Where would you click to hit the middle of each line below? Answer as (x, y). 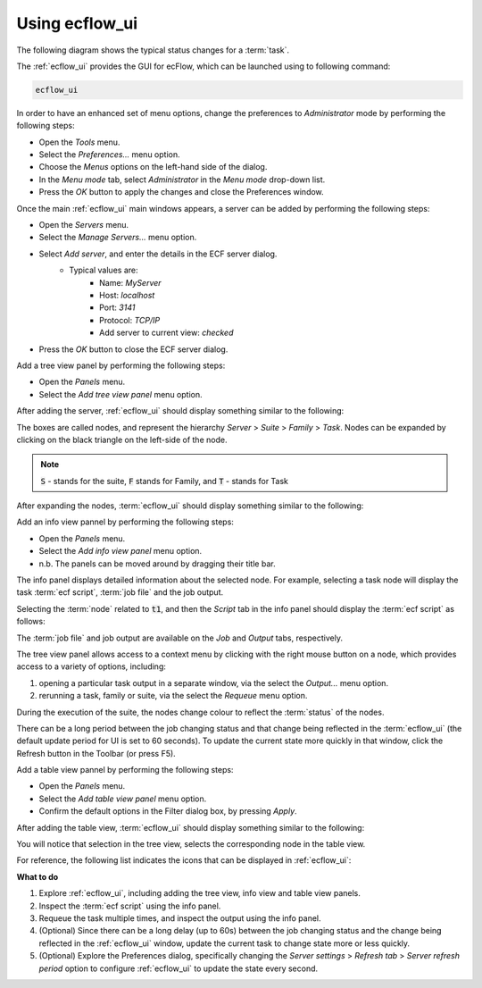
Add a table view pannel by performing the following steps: (125, 770)
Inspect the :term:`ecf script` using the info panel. (130, 906)
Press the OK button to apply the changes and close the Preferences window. (182, 192)
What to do (37, 876)
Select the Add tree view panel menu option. (120, 394)
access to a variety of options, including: (91, 666)
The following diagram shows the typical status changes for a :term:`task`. (153, 50)
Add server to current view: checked (166, 333)
